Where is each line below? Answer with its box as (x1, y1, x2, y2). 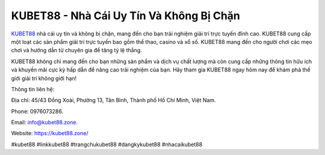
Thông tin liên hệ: (11, 85, 55, 93)
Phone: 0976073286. (11, 108, 63, 115)
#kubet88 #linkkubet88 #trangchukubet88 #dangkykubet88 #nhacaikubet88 (11, 141, 203, 148)
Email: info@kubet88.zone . (11, 119, 78, 126)
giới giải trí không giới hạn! (11, 74, 77, 82)
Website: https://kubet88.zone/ (11, 130, 88, 137)
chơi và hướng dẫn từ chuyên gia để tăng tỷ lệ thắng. (11, 47, 143, 54)
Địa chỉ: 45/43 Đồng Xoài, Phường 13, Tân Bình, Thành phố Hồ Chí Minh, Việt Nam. (11, 97, 216, 104)
